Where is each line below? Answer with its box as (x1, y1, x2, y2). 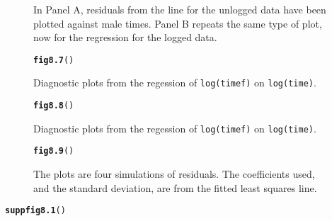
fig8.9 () (33, 146, 74, 157)
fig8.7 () (33, 55, 74, 65)
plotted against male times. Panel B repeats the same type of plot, (33, 16, 322, 30)
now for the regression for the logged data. (33, 30, 217, 45)
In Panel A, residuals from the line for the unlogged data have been (33, 2, 326, 16)
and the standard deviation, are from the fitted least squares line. (33, 180, 317, 195)
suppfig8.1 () (5, 205, 66, 216)
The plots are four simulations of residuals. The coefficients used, (33, 166, 315, 181)
